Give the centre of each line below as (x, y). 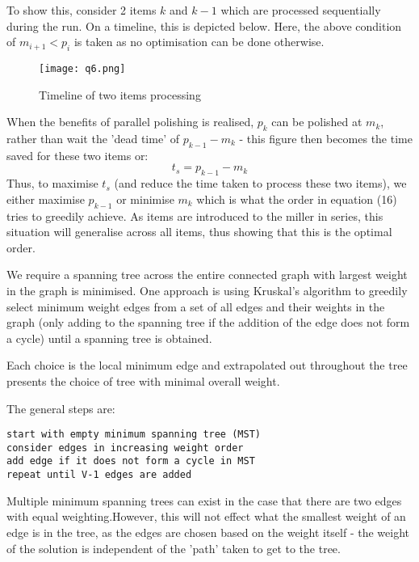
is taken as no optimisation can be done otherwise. (199, 42)
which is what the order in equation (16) (297, 199)
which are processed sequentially (301, 10)
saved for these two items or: (78, 155)
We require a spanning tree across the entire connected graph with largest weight (207, 275)
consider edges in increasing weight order (125, 448)
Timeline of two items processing (120, 94)
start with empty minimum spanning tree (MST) (134, 435)
